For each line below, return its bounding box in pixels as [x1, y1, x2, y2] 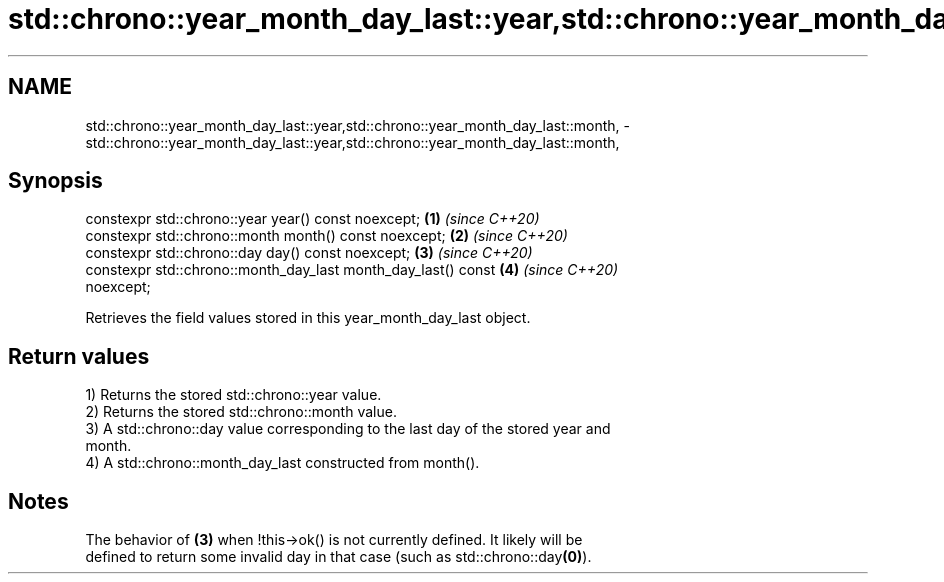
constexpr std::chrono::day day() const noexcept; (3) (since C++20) [85, 244, 533, 262]
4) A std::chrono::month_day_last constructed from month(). [85, 454, 480, 472]
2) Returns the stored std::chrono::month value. [85, 403, 397, 421]
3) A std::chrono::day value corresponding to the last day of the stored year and [85, 420, 611, 438]
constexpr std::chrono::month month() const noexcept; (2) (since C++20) [85, 227, 568, 245]
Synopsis [8, 168, 103, 194]
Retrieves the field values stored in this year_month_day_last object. [85, 309, 531, 327]
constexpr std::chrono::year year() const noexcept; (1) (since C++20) [85, 210, 540, 228]
